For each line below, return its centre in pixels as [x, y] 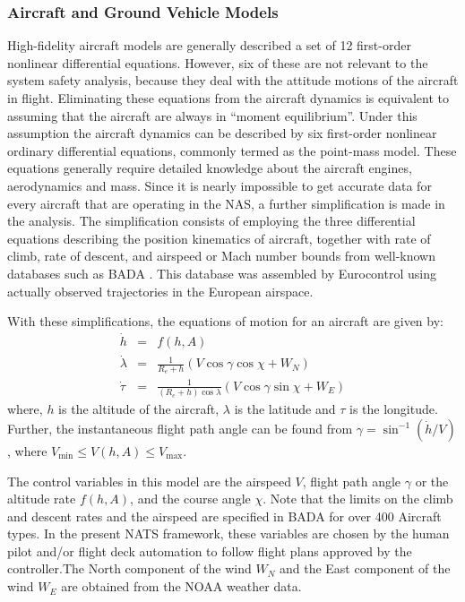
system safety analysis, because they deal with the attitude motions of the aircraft [233, 80]
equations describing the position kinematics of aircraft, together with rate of [219, 238]
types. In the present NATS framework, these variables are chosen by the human [228, 533]
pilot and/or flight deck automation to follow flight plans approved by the [210, 550]
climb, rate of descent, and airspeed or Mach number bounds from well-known [221, 256]
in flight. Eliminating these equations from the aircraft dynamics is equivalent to [228, 98]
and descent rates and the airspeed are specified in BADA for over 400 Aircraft [224, 516]
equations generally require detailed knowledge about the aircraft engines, [210, 168]
